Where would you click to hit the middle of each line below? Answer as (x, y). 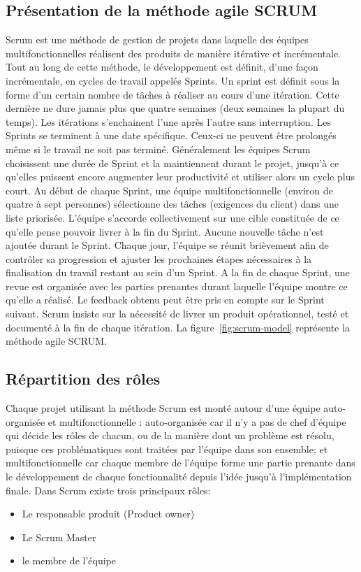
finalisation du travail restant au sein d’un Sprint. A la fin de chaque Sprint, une (178, 272)
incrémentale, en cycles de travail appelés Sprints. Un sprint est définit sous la (173, 80)
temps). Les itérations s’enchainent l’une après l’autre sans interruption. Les (168, 121)
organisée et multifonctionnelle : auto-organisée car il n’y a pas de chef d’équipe (176, 421)
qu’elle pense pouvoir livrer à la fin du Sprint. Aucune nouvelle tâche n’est (165, 231)
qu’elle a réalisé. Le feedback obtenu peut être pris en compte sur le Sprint (165, 300)
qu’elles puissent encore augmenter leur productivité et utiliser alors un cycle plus (180, 177)
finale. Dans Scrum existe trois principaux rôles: (108, 490)
